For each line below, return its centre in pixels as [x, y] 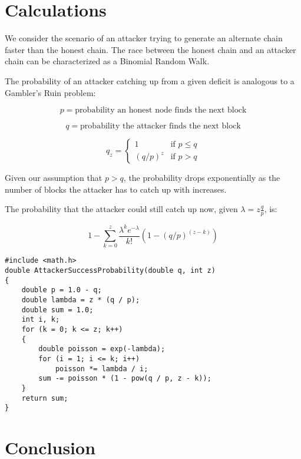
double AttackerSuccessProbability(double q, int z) [110, 271]
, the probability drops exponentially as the [202, 178]
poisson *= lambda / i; [102, 369]
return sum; [45, 398]
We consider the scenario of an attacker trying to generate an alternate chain [144, 38]
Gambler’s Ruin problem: [50, 92]
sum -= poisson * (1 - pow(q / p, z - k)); [125, 379]
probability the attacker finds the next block [161, 126]
